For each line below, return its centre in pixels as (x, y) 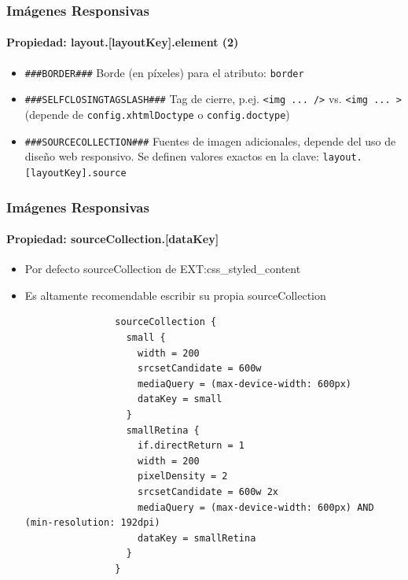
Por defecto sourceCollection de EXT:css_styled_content (163, 269)
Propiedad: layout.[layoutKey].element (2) (123, 42)
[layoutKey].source (75, 173)
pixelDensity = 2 (182, 477)
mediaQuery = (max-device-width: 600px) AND (255, 507)
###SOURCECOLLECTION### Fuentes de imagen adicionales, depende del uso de (210, 140)
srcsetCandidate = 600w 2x (208, 491)
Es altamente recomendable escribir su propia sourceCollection (175, 295)
